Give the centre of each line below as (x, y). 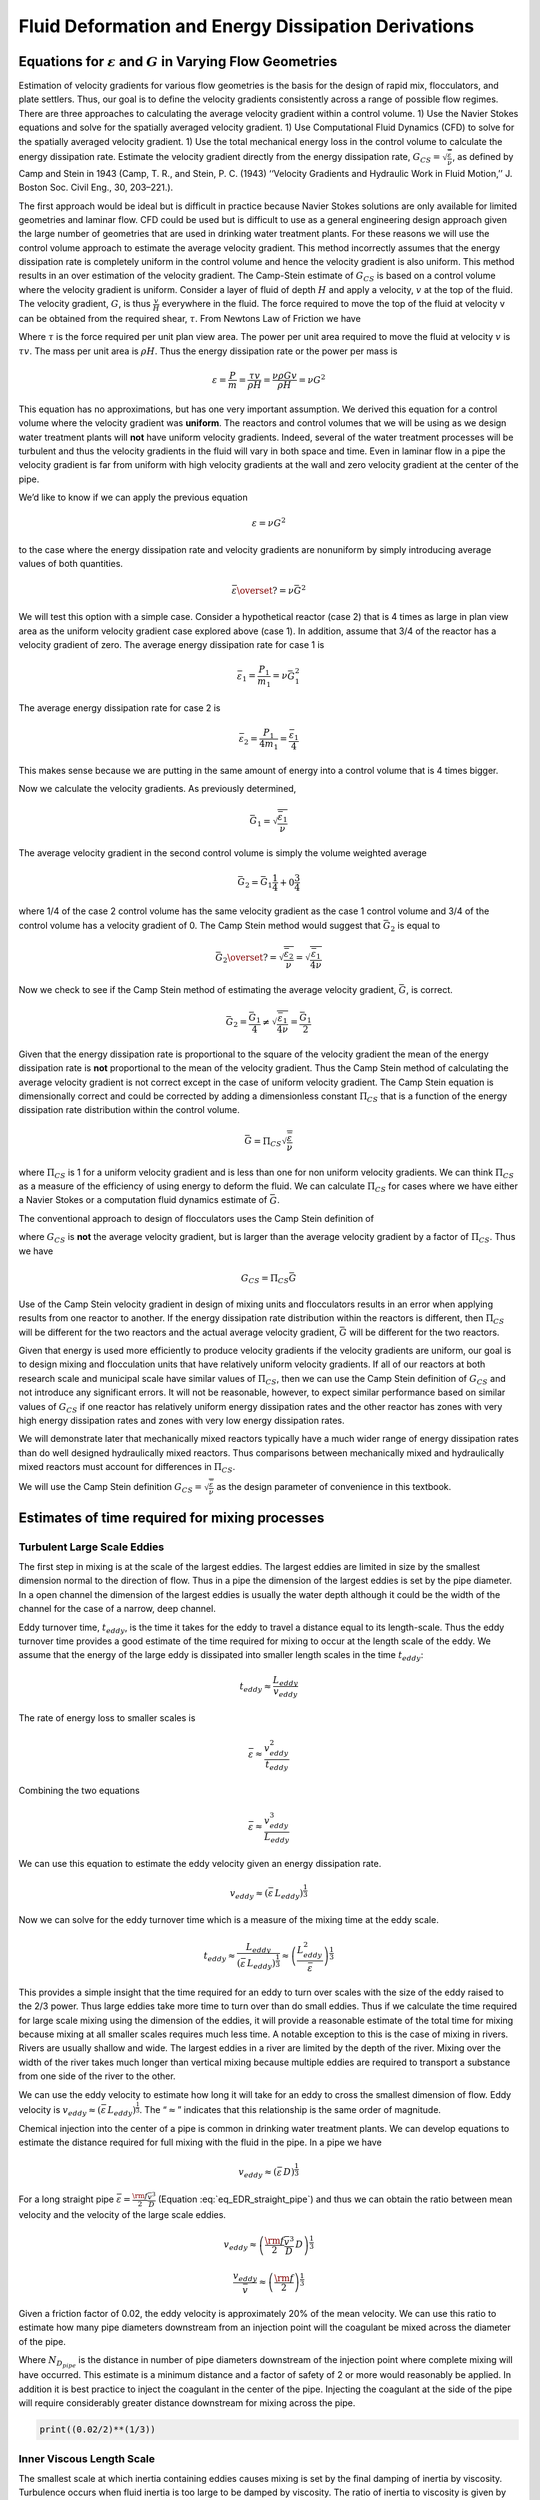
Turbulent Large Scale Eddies (91, 1547)
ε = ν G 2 (269, 522)
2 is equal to (415, 926)
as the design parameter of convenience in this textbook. (334, 1486)
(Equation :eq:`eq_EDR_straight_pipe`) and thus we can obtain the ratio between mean (335, 2199)
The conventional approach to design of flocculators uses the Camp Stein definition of (196, 1218)
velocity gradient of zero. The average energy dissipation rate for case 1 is (171, 645)
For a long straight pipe (66, 2199)
